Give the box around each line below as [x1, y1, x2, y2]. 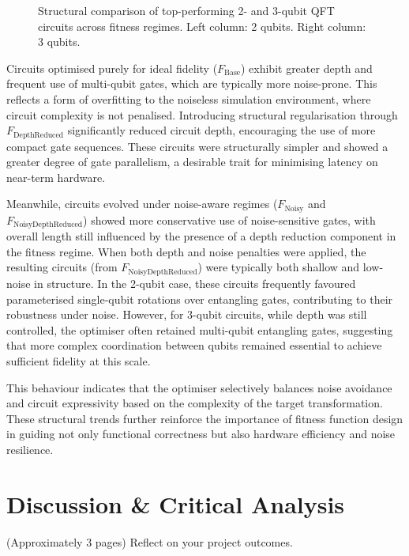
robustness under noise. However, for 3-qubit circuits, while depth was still [6, 306, 367, 323]
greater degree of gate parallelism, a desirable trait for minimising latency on [6, 153, 378, 170]
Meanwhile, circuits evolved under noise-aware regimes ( [6, 195, 278, 212]
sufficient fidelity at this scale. [6, 352, 151, 369]
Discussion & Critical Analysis [6, 487, 345, 520]
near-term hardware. [6, 168, 105, 185]
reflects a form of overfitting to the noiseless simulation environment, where [6, 90, 371, 107]
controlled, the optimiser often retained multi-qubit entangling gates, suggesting [6, 321, 393, 338]
